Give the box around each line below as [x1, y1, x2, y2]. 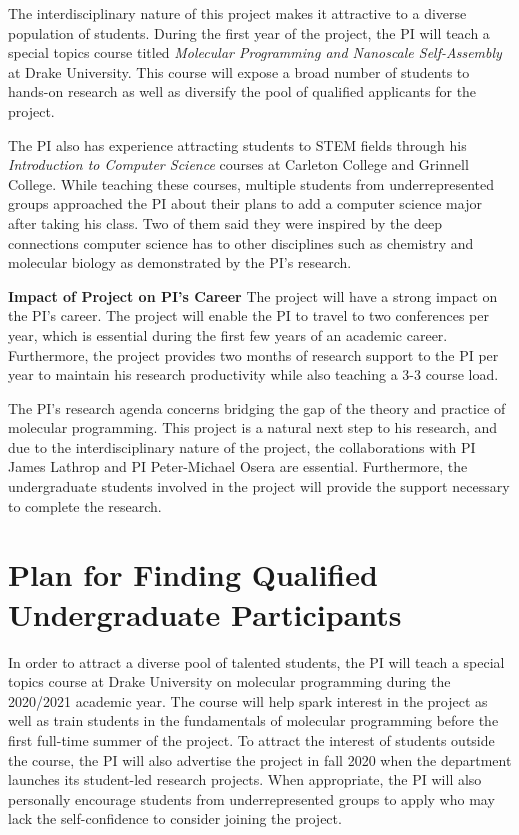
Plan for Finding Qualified [8, 554, 378, 595]
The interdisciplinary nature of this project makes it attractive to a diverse [8, 3, 467, 23]
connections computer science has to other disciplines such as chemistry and [8, 232, 474, 253]
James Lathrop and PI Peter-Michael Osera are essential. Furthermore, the [8, 456, 468, 477]
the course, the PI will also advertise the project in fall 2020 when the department [8, 749, 512, 770]
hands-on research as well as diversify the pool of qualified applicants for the [8, 81, 477, 102]
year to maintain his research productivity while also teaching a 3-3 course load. [8, 364, 499, 385]
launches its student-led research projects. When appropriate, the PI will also [8, 769, 482, 790]
